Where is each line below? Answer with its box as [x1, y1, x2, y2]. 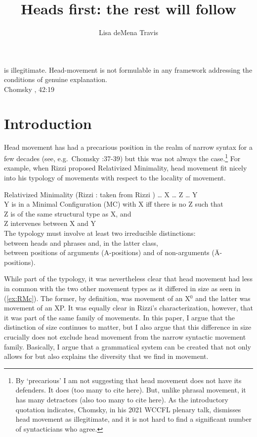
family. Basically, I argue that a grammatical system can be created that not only [4, 341, 251, 351]
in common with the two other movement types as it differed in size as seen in [4, 283, 241, 293]
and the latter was [195, 293, 251, 303]
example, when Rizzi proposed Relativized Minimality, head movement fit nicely [4, 163, 247, 173]
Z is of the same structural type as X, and [4, 208, 131, 218]
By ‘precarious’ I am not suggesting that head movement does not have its [15, 375, 242, 385]
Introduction [4, 113, 92, 133]
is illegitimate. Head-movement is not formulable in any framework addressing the [4, 64, 253, 75]
